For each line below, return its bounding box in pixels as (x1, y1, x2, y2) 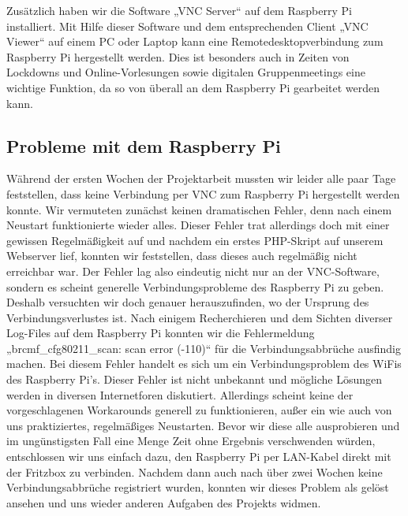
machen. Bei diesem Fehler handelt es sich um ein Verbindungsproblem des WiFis (6, 355, 402, 372)
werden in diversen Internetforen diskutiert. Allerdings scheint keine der (6, 386, 354, 403)
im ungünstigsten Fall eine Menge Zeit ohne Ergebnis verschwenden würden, (6, 432, 376, 449)
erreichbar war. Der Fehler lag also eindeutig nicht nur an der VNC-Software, (6, 262, 380, 279)
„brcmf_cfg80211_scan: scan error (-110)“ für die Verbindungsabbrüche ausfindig (6, 340, 401, 356)
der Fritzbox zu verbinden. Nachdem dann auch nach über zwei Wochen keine (6, 463, 383, 480)
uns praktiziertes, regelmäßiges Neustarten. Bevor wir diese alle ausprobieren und (6, 417, 400, 433)
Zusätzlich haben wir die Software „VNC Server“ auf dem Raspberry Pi (6, 2, 352, 18)
